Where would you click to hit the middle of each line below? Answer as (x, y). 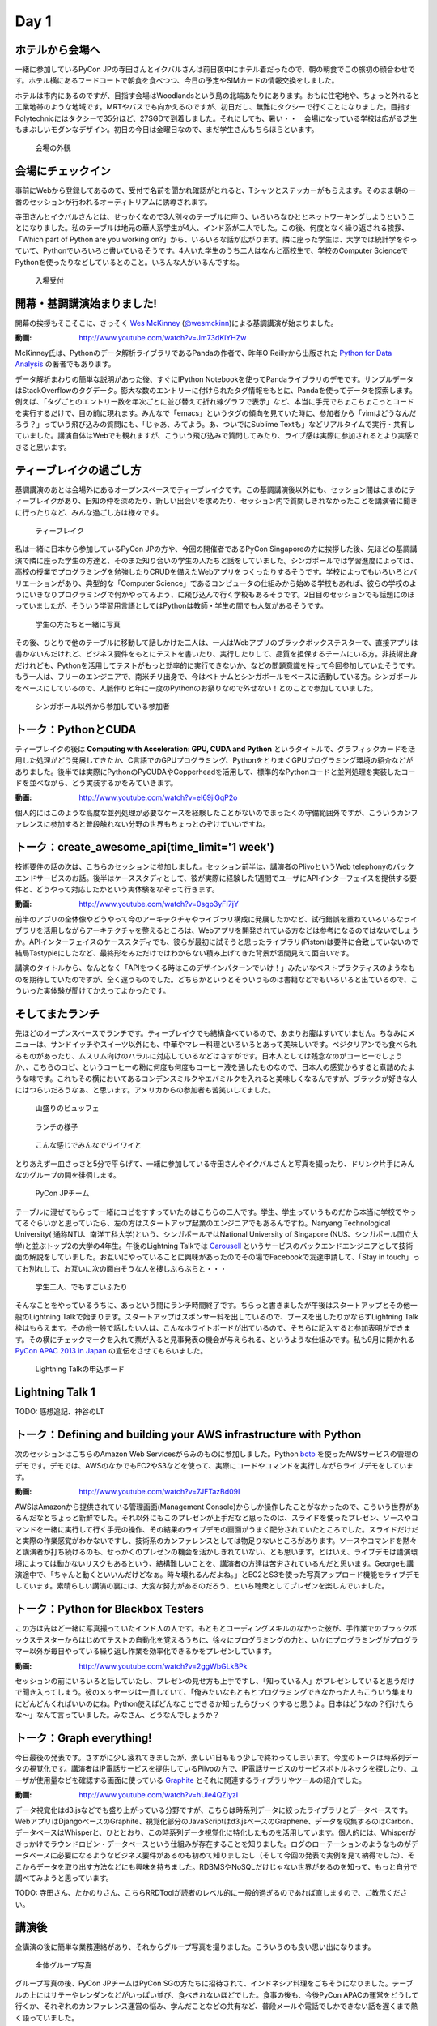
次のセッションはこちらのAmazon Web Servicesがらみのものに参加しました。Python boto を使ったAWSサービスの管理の (216, 1454)
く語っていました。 (47, 2017)
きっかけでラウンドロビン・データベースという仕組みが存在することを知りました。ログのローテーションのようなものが (213, 1844)
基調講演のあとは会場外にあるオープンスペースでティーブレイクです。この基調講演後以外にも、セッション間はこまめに (212, 489)
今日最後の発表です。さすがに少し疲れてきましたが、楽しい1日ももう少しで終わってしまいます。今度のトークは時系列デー (217, 1758)
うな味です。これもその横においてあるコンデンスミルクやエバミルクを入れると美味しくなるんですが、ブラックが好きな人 (216, 1079)
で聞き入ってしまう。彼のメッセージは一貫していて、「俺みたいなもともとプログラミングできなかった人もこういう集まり (214, 1692)
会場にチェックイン (63, 171)
